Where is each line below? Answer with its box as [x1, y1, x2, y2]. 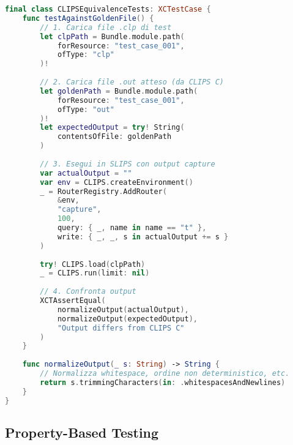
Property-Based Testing [5, 422, 159, 441]
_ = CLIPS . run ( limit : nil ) [40, 269, 150, 278]
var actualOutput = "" [40, 168, 132, 178]
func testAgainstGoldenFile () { [22, 13, 154, 23]
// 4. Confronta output [40, 287, 136, 296]
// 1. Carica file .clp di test [40, 23, 172, 32]
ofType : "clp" [57, 50, 114, 59]
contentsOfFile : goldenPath [57, 132, 172, 141]
